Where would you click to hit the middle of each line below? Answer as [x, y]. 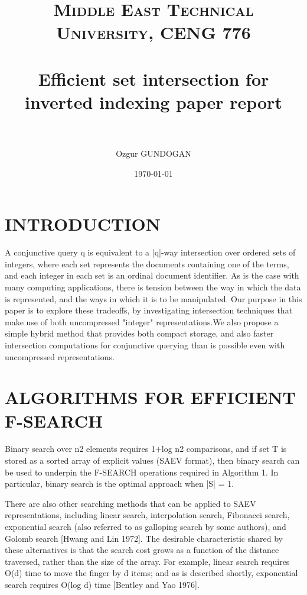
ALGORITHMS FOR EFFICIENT [150, 397]
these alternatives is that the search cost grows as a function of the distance [142, 550]
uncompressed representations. [60, 356]
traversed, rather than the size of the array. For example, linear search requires [147, 561]
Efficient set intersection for [153, 78]
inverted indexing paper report [153, 101]
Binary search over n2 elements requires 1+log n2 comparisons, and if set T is [146, 449]
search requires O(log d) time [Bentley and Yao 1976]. [102, 584]
